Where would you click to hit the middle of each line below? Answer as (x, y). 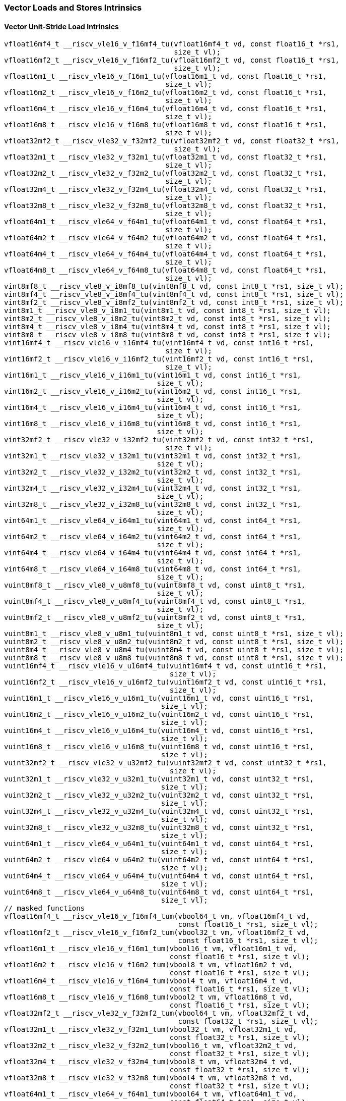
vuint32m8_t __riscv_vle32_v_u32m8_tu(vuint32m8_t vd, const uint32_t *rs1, (159, 828)
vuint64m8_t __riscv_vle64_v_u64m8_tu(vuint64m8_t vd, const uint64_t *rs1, (159, 892)
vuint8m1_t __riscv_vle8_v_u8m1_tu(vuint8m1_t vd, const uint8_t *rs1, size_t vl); (174, 634)
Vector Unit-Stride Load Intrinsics (61, 26)
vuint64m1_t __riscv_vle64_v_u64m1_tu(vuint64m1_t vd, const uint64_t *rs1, (159, 844)
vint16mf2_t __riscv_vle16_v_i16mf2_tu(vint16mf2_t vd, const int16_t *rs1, (159, 359)
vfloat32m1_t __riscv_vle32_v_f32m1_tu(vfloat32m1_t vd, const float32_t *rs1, (165, 157)
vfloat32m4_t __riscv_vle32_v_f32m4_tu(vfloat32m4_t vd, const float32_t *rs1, (165, 190)
